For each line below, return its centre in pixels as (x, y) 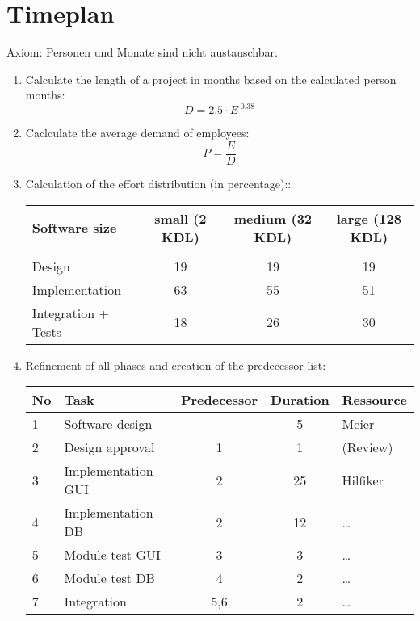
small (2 (181, 218)
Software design (108, 424)
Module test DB (109, 578)
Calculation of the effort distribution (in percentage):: (158, 184)
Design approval (109, 447)
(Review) (367, 447)
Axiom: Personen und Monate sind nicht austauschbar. (142, 52)
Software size (74, 228)
